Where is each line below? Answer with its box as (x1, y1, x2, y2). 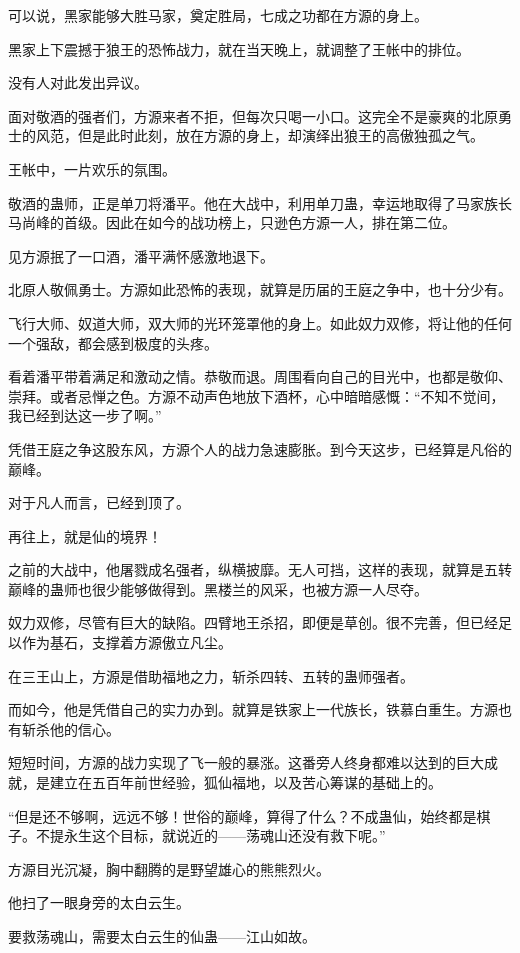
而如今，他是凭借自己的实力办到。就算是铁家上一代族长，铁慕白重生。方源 (8, 699, 498, 720)
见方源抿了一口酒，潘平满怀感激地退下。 (8, 245, 274, 266)
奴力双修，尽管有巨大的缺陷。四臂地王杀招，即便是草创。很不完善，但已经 (8, 612, 498, 633)
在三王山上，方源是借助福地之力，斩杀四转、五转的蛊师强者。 (8, 665, 414, 686)
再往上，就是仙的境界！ (8, 525, 162, 546)
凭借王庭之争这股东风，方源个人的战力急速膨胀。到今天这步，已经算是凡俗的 (8, 438, 512, 459)
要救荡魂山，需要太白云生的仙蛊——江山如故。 (8, 926, 316, 946)
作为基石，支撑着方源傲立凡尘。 (21, 632, 232, 653)
